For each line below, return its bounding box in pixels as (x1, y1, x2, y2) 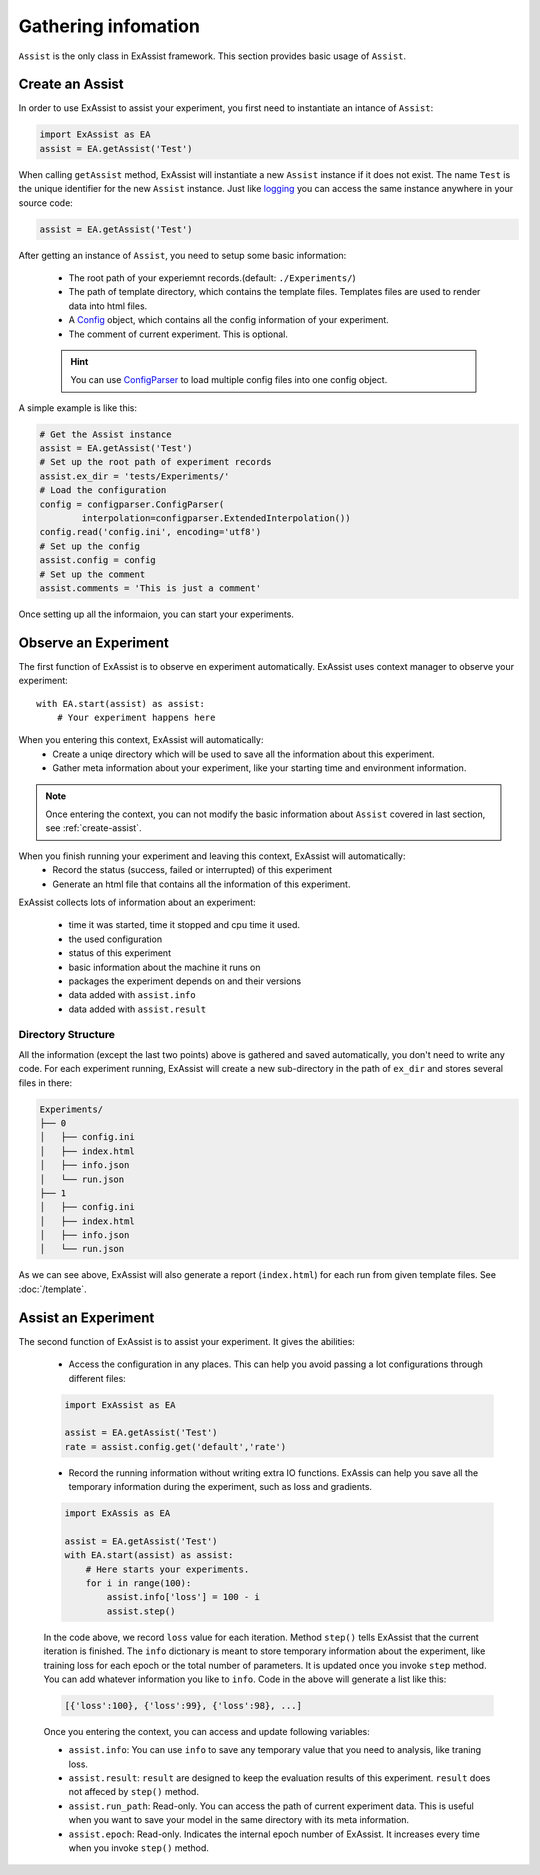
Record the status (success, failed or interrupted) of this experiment (52, 864, 333, 876)
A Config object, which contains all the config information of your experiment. (68, 314, 389, 326)
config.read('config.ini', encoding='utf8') (39, 526, 262, 538)
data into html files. (68, 300, 148, 312)
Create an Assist (18, 76, 124, 93)
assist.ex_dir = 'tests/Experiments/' (39, 470, 230, 482)
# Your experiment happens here (56, 712, 216, 724)
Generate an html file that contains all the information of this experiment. (52, 878, 351, 890)
